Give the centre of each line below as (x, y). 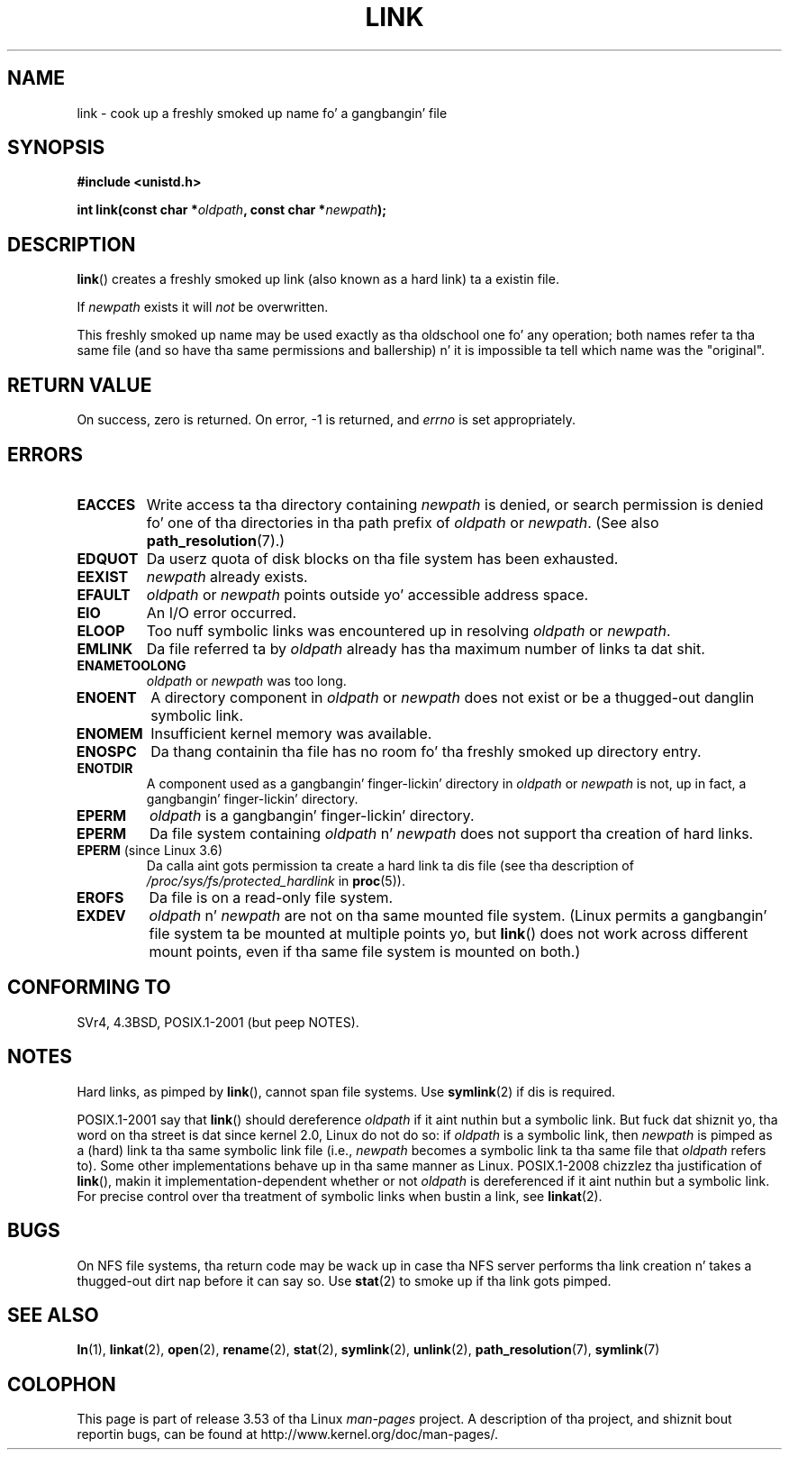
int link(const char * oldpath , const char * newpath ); (232, 210)
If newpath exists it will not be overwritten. (203, 307)
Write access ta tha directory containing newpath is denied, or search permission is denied (455, 504)
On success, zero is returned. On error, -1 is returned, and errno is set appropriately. (326, 420)
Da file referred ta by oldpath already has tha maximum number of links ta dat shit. (426, 648)
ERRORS (45, 454)
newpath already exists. (227, 576)
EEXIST (103, 576)
